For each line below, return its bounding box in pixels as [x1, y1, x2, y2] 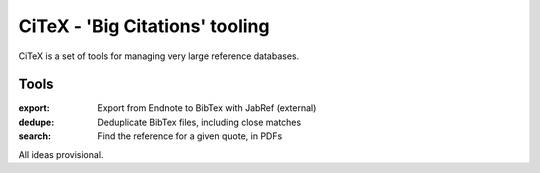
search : [18, 130, 52, 142]
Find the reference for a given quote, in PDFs [97, 130, 283, 142]
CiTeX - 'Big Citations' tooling [18, 15, 270, 37]
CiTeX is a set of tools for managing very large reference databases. [18, 50, 300, 62]
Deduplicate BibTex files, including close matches [97, 116, 302, 128]
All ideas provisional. [18, 148, 104, 160]
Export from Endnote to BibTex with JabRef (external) [97, 102, 317, 114]
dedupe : [18, 116, 55, 128]
